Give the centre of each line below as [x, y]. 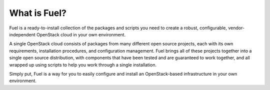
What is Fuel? [38, 13]
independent [22, 34]
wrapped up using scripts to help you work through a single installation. [83, 65]
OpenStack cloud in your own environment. [81, 34]
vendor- [236, 28]
